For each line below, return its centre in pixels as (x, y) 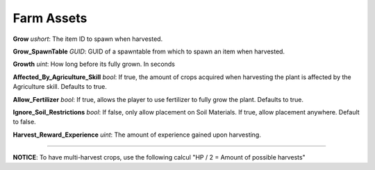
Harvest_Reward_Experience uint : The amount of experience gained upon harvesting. (137, 135)
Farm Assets (50, 18)
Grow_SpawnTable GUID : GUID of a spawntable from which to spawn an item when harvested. (149, 51)
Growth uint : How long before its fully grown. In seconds (94, 64)
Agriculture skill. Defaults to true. (60, 87)
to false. (24, 122)
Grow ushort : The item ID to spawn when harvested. (88, 39)
